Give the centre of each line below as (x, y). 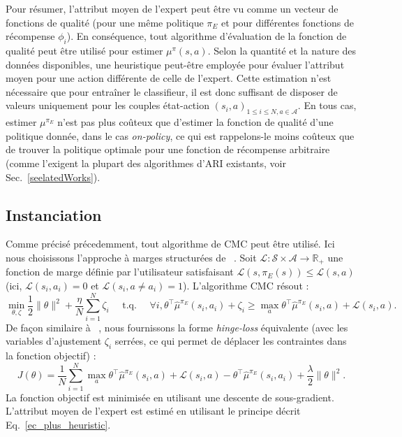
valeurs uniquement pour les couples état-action (107, 105)
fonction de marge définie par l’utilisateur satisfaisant (120, 272)
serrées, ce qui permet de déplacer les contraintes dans (231, 341)
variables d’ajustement (54, 341)
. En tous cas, (327, 105)
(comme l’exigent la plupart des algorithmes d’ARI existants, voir (146, 163)
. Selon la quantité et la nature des (282, 50)
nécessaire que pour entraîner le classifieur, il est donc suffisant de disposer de (172, 91)
